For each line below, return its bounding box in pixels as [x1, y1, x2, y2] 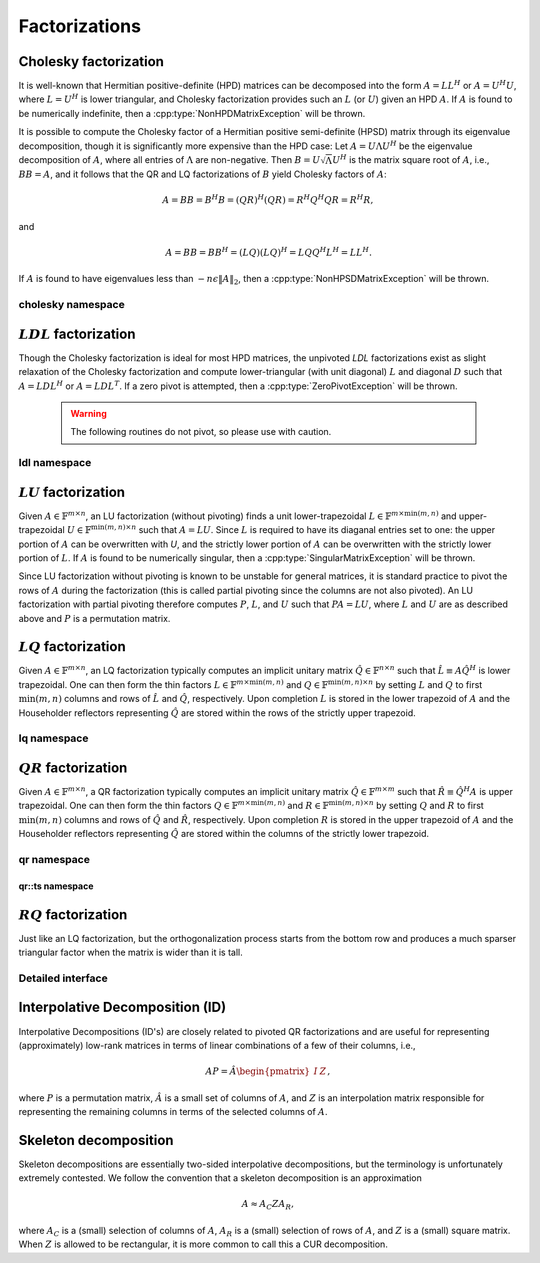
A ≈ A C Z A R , [241, 1198, 295, 1212]
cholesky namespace [18, 298, 125, 312]
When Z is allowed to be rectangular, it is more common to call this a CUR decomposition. [18, 1238, 389, 1250]
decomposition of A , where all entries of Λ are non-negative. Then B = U [18, 154, 321, 166]
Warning [70, 407, 107, 419]
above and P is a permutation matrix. [18, 612, 171, 624]
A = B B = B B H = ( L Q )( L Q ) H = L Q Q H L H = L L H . [165, 245, 372, 258]
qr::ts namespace [18, 880, 94, 892]
